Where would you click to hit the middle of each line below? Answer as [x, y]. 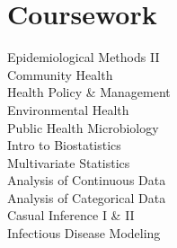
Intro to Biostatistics [64, 145]
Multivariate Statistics [69, 162]
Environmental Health [68, 109]
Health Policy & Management [89, 92]
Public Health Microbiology [83, 127]
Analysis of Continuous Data [87, 180]
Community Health [60, 74]
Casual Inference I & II [71, 215]
